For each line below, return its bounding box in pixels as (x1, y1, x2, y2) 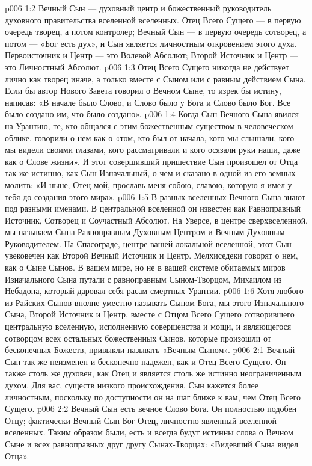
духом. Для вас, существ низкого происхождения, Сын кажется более (5, 379, 258, 391)
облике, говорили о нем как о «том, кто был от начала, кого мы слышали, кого (5, 131, 295, 144)
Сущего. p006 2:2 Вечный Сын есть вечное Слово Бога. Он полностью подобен (5, 402, 297, 415)
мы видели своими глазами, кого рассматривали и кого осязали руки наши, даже (5, 143, 301, 156)
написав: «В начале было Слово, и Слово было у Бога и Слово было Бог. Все (5, 96, 291, 108)
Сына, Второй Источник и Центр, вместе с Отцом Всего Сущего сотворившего (5, 308, 295, 320)
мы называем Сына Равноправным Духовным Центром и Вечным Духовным (5, 225, 285, 238)
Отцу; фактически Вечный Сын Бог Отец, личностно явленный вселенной (5, 414, 277, 426)
